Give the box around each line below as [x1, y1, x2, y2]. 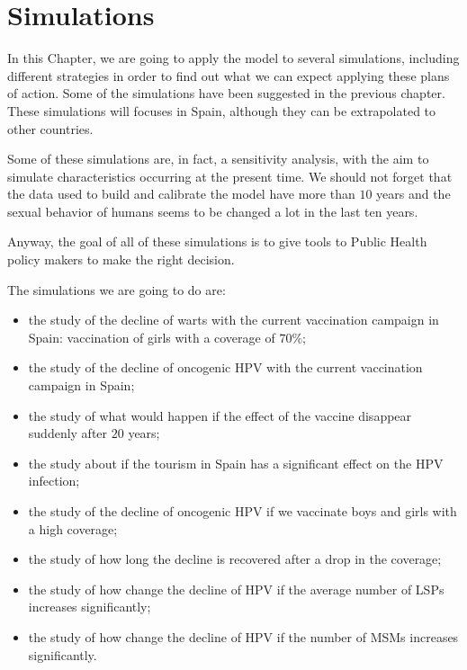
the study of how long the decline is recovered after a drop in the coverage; [28, 549, 442, 568]
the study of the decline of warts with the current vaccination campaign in [28, 310, 439, 329]
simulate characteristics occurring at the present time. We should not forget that [7, 166, 453, 185]
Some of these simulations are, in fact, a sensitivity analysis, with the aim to [7, 149, 429, 168]
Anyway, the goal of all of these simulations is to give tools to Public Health [7, 232, 427, 251]
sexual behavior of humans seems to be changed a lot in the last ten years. [7, 201, 418, 220]
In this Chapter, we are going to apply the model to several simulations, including [7, 49, 460, 67]
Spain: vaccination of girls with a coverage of [28, 327, 275, 346]
